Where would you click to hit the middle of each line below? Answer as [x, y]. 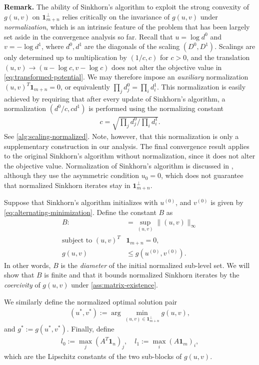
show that [19, 275]
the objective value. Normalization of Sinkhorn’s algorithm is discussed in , [119, 165]
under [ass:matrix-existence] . [114, 285]
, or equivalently [85, 87]
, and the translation [218, 57]
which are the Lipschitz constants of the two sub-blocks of [93, 356]
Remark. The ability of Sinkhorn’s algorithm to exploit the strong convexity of [126, 6]
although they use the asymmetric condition [72, 175]
